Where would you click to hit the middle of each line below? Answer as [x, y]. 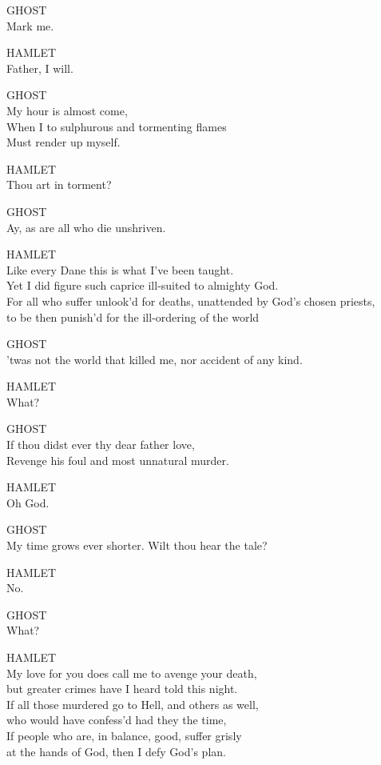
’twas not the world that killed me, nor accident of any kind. [155, 359]
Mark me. [30, 25]
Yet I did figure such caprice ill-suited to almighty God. [143, 285]
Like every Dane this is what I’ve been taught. [120, 269]
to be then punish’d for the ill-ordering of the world [133, 316]
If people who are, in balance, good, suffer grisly [124, 735]
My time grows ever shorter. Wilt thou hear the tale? [137, 545]
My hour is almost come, [67, 110]
